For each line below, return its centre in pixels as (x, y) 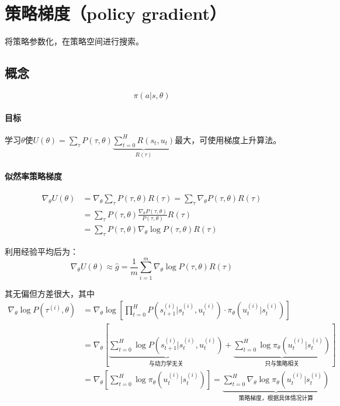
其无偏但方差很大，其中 (50, 293)
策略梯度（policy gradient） (115, 13)
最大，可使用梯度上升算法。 (228, 139)
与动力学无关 (166, 364)
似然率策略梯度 (33, 176)
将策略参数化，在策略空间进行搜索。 (74, 41)
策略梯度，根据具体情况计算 (276, 399)
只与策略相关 (282, 364)
